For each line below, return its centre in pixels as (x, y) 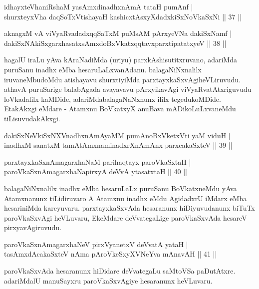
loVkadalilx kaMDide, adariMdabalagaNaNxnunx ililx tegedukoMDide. (113, 99)
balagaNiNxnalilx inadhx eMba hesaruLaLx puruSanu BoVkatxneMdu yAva (121, 188)
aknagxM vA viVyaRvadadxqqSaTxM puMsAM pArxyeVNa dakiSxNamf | (118, 33)
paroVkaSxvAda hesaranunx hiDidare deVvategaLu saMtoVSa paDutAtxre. (120, 271)
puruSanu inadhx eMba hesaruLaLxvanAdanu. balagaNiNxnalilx (103, 69)
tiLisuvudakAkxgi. (32, 118)
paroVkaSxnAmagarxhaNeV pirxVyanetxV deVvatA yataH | (96, 244)
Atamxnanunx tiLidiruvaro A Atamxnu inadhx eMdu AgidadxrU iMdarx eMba (126, 198)
